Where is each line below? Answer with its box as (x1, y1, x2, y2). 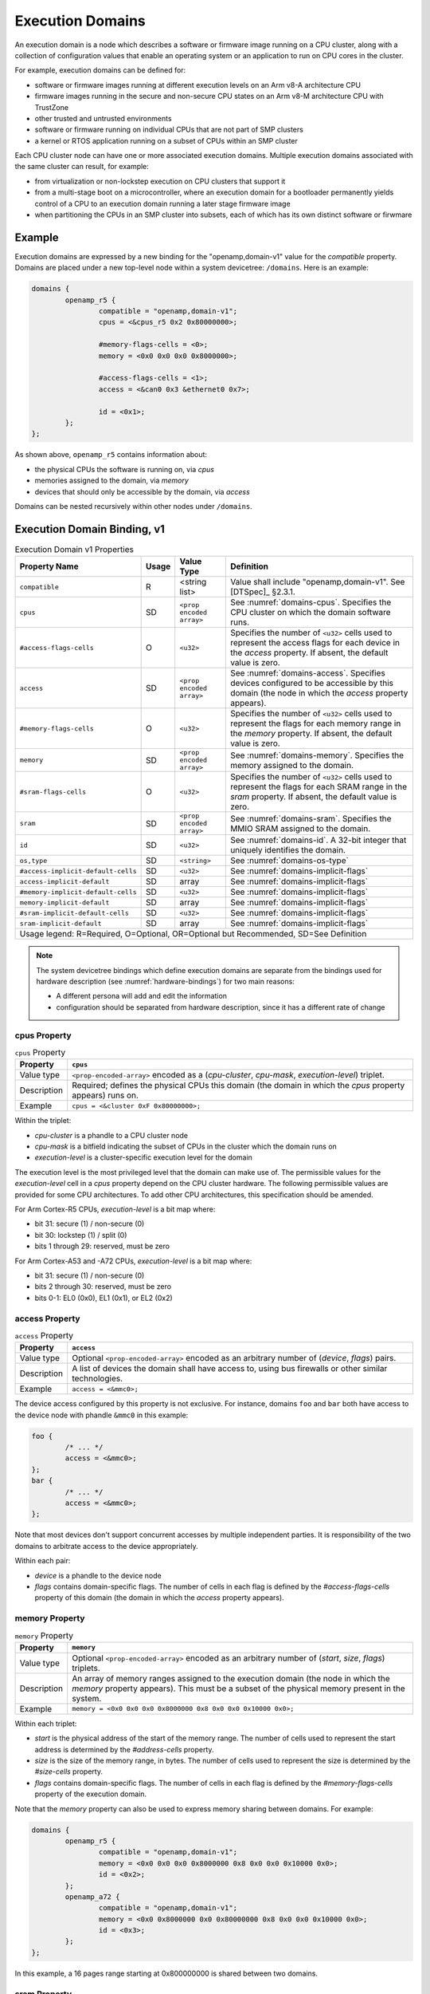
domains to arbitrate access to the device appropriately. (14, 1541, 198, 1551)
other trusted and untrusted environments (34, 113, 172, 123)
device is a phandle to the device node (34, 1570, 162, 1580)
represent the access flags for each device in (229, 637, 400, 648)
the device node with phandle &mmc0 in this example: (14, 1410, 189, 1420)
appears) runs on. (72, 1090, 139, 1101)
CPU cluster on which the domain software (229, 607, 391, 618)
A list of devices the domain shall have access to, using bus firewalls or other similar (72, 1363, 388, 1374)
